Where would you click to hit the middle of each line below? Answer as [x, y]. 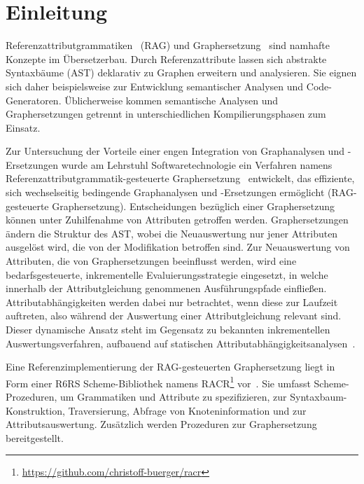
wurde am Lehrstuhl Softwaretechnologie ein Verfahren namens [197, 164]
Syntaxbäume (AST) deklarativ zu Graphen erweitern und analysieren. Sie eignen [181, 72]
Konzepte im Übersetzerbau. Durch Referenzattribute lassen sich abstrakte [166, 58]
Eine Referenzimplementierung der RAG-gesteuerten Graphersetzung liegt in [170, 367]
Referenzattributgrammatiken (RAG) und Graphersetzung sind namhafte [168, 45]
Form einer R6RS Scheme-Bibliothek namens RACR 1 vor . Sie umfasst [158, 382]
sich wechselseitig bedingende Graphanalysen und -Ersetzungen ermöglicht [165, 192]
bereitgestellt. [35, 437]
